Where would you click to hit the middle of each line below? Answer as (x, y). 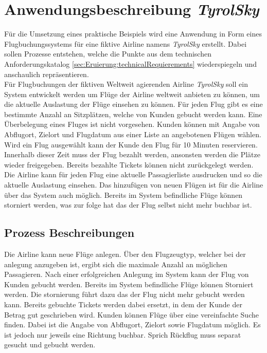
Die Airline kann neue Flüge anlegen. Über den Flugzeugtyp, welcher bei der (125, 254)
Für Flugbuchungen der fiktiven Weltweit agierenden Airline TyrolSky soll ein (126, 84)
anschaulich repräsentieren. (47, 74)
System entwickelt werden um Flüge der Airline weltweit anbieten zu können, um (132, 94)
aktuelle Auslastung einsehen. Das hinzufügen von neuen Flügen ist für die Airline (134, 185)
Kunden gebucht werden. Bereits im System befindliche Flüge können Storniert (129, 284)
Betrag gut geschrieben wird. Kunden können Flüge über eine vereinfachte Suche (131, 314)
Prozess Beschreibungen (69, 233)
